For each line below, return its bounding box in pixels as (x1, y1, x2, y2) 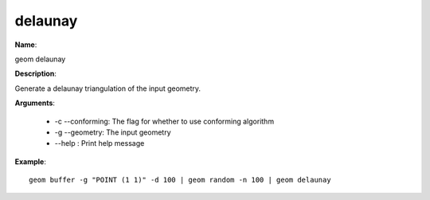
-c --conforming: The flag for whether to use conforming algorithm (54, 116, 275, 126)
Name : (14, 40, 37, 49)
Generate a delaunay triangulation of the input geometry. (14, 84, 201, 93)
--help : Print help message (54, 139, 145, 148)
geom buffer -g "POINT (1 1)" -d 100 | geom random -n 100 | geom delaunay (29, 175, 331, 185)
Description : (14, 69, 57, 79)
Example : (14, 156, 47, 167)
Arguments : (14, 98, 56, 108)
